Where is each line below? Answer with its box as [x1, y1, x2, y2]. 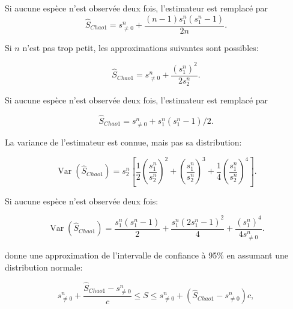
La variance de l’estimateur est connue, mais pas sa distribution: [5, 136, 242, 148]
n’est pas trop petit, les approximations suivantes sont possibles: [22, 41, 259, 54]
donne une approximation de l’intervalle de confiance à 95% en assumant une [5, 249, 288, 262]
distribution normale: [5, 260, 83, 273]
